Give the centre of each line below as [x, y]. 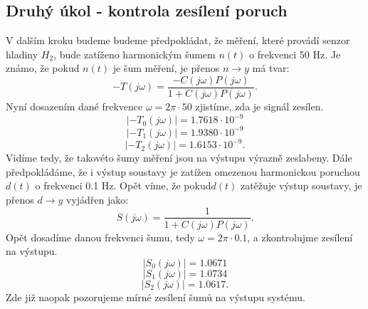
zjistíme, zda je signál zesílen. [259, 106]
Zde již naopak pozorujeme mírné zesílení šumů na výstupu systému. [156, 297]
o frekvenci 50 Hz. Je [295, 54]
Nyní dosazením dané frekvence [74, 106]
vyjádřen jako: [98, 199]
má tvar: [271, 68]
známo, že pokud [43, 68]
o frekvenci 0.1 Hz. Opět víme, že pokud [123, 185]
